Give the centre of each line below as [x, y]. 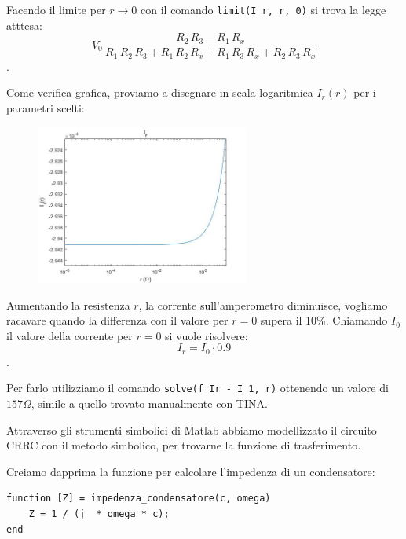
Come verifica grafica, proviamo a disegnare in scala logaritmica [160, 92]
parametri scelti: [46, 107]
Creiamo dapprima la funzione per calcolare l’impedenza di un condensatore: [191, 471]
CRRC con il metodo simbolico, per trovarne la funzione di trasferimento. [184, 445]
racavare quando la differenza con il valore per [117, 320]
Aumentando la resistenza [68, 304]
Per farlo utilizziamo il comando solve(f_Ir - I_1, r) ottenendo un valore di [198, 388]
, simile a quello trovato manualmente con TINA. [149, 403]
